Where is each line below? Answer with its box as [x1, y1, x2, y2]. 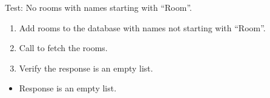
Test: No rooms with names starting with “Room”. [5, 1, 192, 13]
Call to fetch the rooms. [19, 41, 108, 54]
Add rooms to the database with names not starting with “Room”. [19, 21, 266, 34]
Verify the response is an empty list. [19, 61, 153, 74]
